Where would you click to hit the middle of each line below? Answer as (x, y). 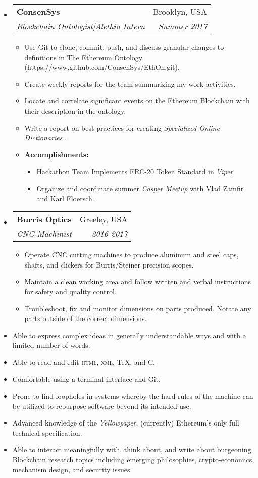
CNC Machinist (44, 234)
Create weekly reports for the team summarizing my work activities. (130, 84)
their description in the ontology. (75, 110)
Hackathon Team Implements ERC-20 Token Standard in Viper (135, 171)
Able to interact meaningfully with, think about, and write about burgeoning (132, 449)
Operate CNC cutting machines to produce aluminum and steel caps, (132, 255)
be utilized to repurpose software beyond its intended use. (102, 406)
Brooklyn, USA (180, 11)
